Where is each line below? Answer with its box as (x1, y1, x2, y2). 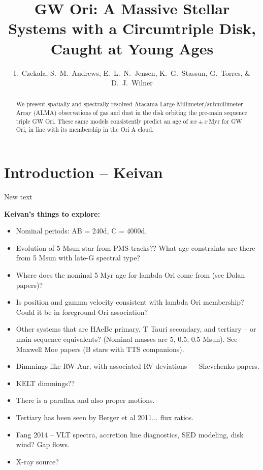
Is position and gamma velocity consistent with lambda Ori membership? (16, 297, 244, 307)
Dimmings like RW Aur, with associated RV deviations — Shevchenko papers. (16, 361, 259, 371)
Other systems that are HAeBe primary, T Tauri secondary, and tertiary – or (16, 324, 256, 334)
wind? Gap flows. (16, 439, 70, 450)
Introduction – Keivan (4, 162, 163, 183)
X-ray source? (16, 456, 59, 466)
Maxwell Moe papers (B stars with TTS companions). (16, 343, 184, 354)
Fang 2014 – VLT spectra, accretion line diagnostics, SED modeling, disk (16, 429, 244, 439)
